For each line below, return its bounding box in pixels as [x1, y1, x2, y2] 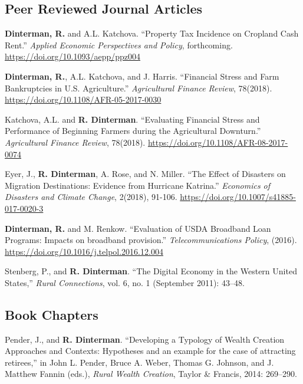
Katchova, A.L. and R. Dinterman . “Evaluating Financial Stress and [5, 113, 260, 125]
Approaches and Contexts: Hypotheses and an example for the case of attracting [5, 344, 296, 357]
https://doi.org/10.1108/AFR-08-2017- [147, 136, 288, 148]
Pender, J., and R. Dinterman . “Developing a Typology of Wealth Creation [5, 333, 285, 345]
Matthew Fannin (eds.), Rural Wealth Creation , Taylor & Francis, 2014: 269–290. [5, 367, 297, 380]
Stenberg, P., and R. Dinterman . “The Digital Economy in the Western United [5, 265, 297, 277]
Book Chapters [5, 305, 98, 323]
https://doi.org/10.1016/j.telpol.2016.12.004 [5, 245, 163, 257]
